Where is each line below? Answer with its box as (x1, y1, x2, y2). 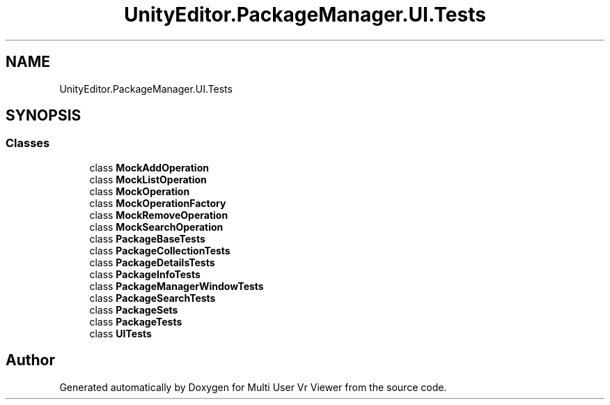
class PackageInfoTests (89, 268, 201, 280)
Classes (6, 136, 50, 151)
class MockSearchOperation (89, 220, 224, 233)
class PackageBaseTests (89, 232, 205, 245)
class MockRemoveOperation (89, 208, 228, 221)
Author (6, 351, 55, 369)
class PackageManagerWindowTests (89, 280, 264, 292)
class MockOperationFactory (89, 197, 226, 209)
